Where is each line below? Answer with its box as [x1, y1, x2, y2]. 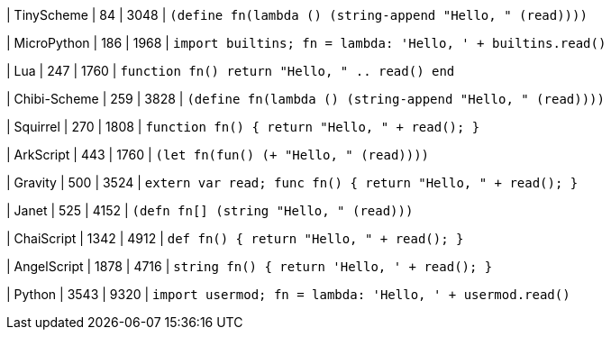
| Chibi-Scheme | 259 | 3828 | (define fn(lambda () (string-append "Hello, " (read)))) [6, 91, 605, 106]
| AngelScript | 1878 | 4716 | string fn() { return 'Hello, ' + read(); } [6, 259, 493, 274]
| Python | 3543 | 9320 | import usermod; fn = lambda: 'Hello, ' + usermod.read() [6, 287, 570, 302]
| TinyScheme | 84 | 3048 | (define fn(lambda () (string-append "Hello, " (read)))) [6, 7, 588, 23]
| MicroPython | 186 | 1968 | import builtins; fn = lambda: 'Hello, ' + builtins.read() [6, 35, 606, 50]
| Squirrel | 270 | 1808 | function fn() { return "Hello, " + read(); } [6, 119, 480, 134]
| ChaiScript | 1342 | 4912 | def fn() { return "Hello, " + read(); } [6, 231, 464, 246]
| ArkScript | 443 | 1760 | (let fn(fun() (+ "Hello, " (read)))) [6, 147, 430, 162]
